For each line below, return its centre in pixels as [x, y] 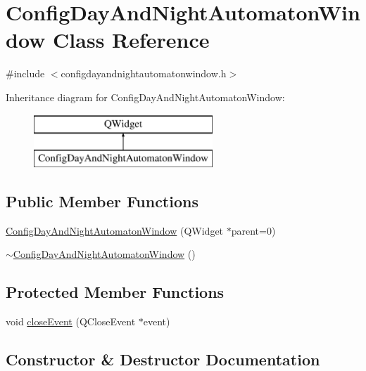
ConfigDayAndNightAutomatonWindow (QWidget [115, 230]
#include [25, 73]
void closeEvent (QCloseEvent [71, 321]
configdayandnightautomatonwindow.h [144, 73]
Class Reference [131, 40]
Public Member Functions [102, 201]
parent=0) [253, 230]
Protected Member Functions [115, 292]
